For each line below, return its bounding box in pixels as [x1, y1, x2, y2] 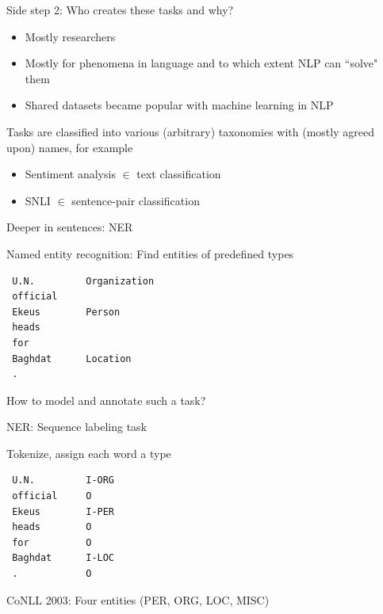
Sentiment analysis [25, 166, 116, 182]
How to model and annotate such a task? [6, 391, 206, 408]
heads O [12, 521, 92, 533]
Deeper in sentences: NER [6, 219, 133, 235]
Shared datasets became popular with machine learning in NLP [25, 97, 334, 113]
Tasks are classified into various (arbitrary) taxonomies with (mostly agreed [6, 123, 374, 139]
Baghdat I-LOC [12, 552, 115, 564]
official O [12, 490, 92, 502]
